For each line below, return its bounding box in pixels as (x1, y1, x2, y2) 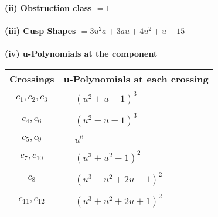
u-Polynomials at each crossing (63, 71, 209, 85)
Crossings (9, 71, 54, 85)
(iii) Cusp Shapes (5, 25, 76, 37)
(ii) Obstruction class (5, 2, 92, 13)
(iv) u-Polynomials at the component (5, 47, 158, 60)
